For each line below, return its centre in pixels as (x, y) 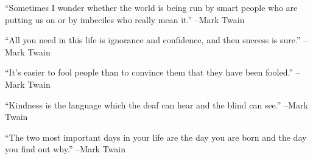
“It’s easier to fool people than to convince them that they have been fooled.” (149, 72)
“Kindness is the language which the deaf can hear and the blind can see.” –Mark (156, 104)
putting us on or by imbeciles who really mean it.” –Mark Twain (125, 19)
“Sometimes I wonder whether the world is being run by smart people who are (151, 7)
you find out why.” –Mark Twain (65, 149)
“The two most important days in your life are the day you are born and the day (156, 137)
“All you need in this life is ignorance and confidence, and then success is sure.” (153, 40)
